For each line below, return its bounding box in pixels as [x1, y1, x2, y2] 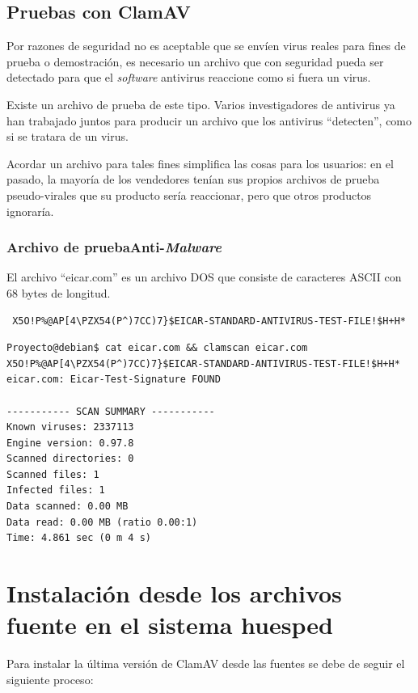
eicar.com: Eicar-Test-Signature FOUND [6, 374, 221, 386]
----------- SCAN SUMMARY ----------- [6, 405, 215, 417]
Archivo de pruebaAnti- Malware [6, 237, 222, 257]
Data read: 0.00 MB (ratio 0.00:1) [6, 516, 198, 528]
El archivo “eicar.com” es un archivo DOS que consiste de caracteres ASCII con [6, 268, 402, 285]
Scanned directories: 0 [6, 453, 134, 465]
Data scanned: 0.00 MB [6, 501, 129, 513]
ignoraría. [6, 202, 54, 219]
